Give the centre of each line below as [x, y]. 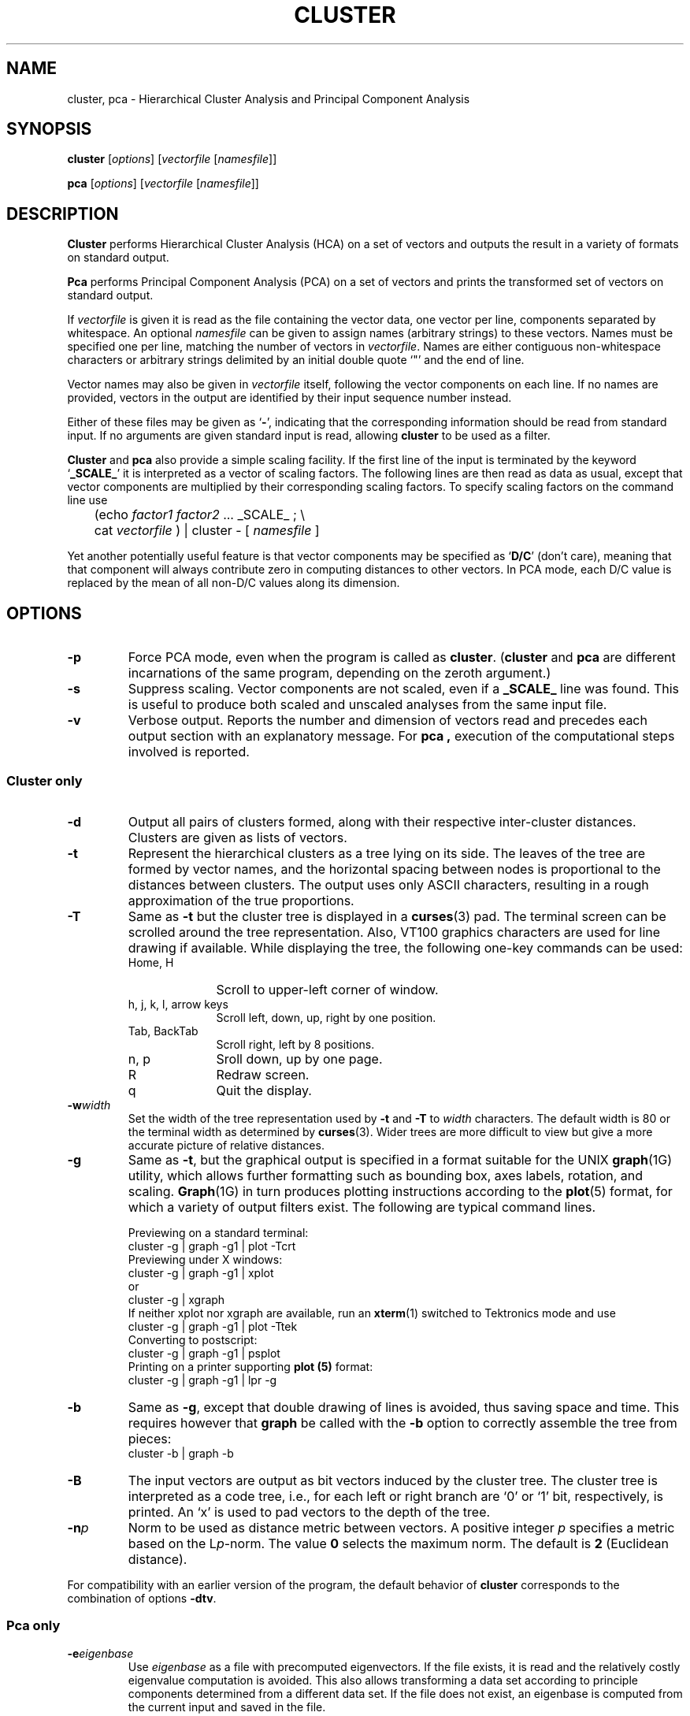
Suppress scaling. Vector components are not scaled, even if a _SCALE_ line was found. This [404, 689]
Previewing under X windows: [205, 1259]
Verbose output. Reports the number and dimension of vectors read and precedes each [388, 721]
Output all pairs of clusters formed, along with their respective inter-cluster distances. [382, 821]
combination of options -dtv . [142, 1598]
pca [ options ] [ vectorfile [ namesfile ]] [163, 184]
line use [87, 500]
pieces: [150, 1438]
